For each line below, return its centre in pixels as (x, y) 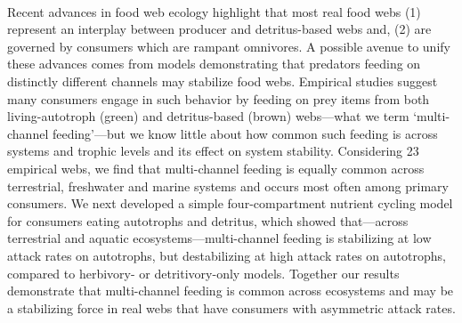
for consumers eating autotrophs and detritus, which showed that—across (208, 220)
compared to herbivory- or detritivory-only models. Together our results (203, 273)
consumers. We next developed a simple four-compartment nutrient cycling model (230, 203)
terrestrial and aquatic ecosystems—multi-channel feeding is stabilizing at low (219, 238)
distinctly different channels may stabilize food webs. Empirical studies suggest (223, 81)
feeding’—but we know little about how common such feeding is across (245, 133)
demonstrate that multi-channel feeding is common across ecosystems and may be (231, 291)
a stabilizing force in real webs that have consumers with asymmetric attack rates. (231, 307)
